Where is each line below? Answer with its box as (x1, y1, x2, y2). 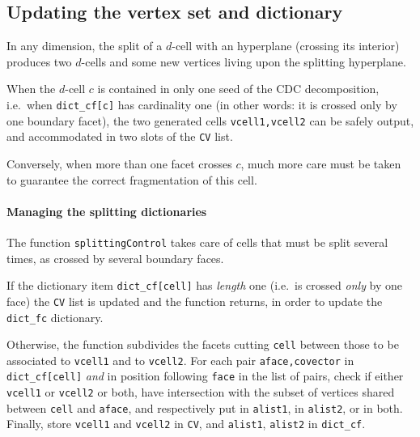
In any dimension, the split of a (6, 37, 163, 54)
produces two (6, 53, 72, 70)
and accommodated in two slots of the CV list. (6, 128, 233, 145)
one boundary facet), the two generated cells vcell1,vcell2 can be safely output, (6, 112, 414, 129)
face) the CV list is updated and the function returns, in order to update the (6, 292, 383, 309)
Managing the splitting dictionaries (6, 202, 207, 219)
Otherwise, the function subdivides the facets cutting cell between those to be (6, 336, 399, 353)
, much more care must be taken (240, 155, 401, 172)
